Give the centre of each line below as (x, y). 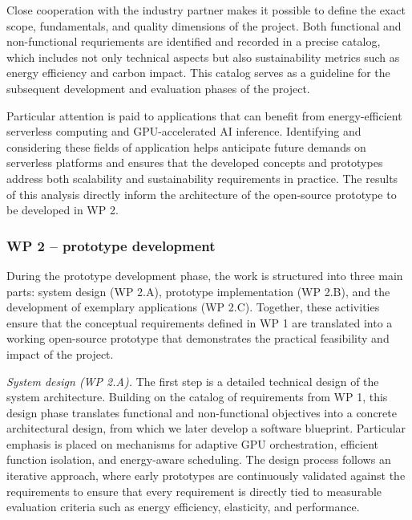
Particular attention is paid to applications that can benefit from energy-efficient (204, 115)
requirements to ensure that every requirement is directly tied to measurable (194, 491)
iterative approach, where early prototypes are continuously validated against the (206, 475)
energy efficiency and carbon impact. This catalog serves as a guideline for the (198, 73)
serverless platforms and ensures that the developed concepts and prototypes (195, 162)
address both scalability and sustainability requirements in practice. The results (202, 178)
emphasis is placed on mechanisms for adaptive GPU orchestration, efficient (193, 443)
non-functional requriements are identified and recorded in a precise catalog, (194, 41)
